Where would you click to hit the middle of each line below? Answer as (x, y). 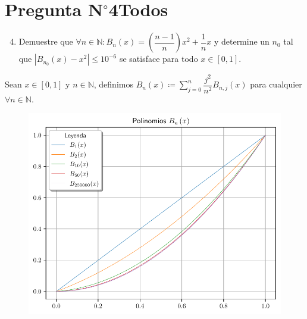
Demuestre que (46, 41)
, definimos (113, 84)
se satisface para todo (159, 59)
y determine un (242, 41)
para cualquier (276, 84)
